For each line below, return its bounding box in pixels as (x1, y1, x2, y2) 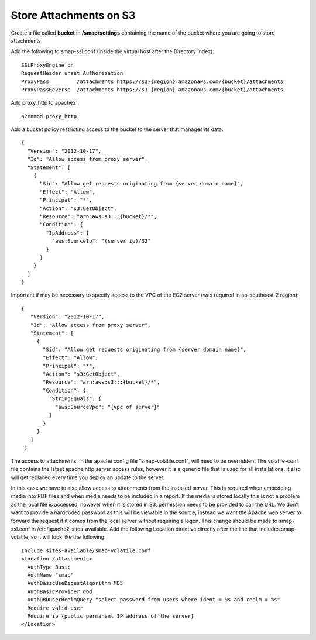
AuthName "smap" (27, 572, 74, 579)
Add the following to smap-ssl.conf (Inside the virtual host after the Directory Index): (11, 48, 215, 55)
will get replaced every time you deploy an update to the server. (11, 474, 165, 481)
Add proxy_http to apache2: (11, 99, 78, 106)
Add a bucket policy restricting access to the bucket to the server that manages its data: (11, 126, 224, 133)
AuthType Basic (27, 563, 71, 570)
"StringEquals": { (49, 395, 102, 402)
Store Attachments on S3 (11, 9, 136, 22)
